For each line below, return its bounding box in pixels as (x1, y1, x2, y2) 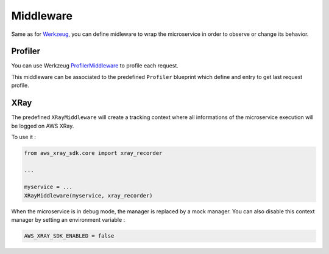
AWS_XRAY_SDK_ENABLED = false (24, 233, 115, 239)
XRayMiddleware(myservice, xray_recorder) (24, 192, 153, 199)
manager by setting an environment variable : (11, 216, 126, 224)
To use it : (11, 133, 36, 140)
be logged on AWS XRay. (11, 122, 74, 129)
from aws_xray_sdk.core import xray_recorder (24, 149, 163, 156)
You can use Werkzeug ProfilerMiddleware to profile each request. (11, 62, 179, 69)
